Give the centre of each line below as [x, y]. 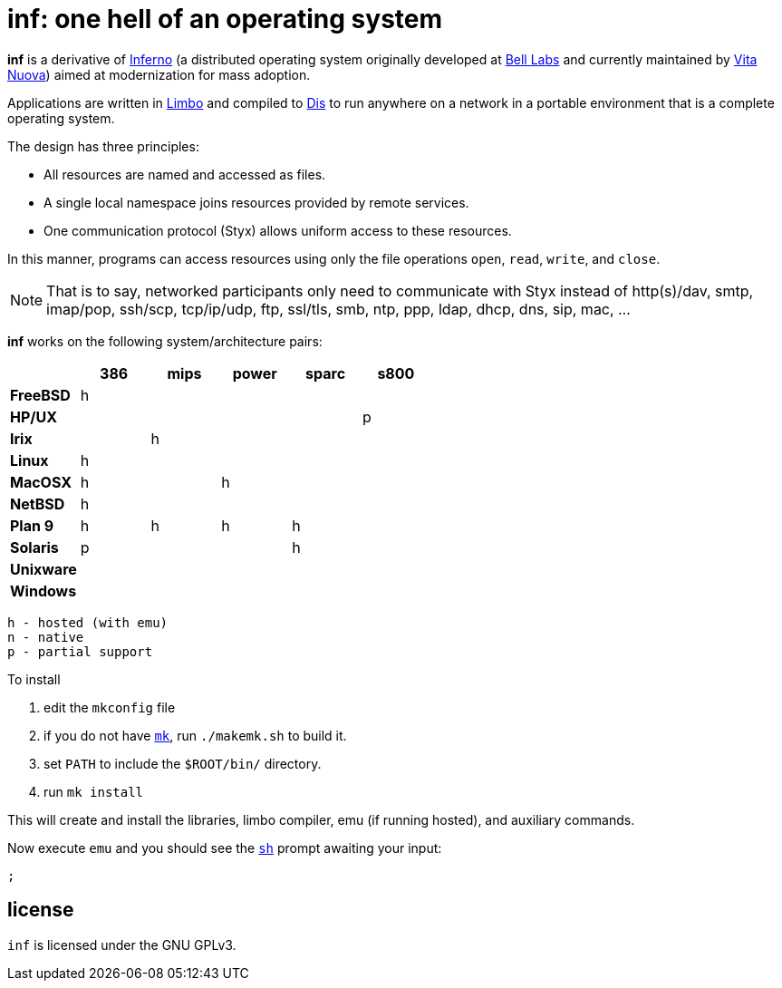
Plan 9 [32, 525]
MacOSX [41, 482]
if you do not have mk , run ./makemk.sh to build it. [195, 735]
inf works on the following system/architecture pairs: [165, 341]
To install [34, 679]
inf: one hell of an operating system [225, 19]
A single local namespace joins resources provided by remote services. [256, 202]
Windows [43, 591]
